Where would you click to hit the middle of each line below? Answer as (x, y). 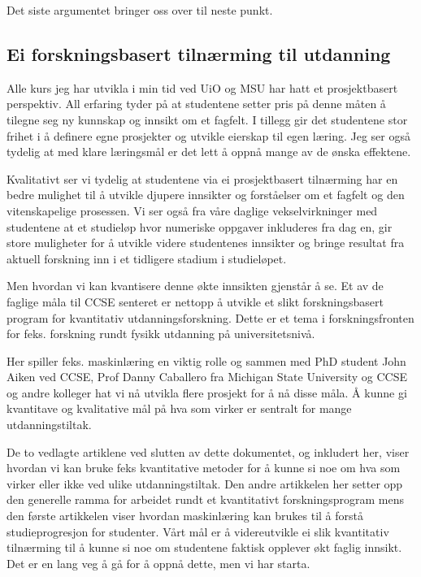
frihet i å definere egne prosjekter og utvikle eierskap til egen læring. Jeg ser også (208, 135)
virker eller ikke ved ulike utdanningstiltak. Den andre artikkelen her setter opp (205, 483)
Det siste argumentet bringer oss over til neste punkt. (140, 10)
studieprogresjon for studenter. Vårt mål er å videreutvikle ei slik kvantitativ (198, 531)
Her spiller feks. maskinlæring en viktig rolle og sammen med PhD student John (206, 360)
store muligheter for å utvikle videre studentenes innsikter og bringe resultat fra (206, 243)
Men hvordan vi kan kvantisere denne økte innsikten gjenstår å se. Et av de (195, 286)
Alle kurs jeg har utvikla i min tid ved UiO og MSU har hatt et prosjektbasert (202, 87)
